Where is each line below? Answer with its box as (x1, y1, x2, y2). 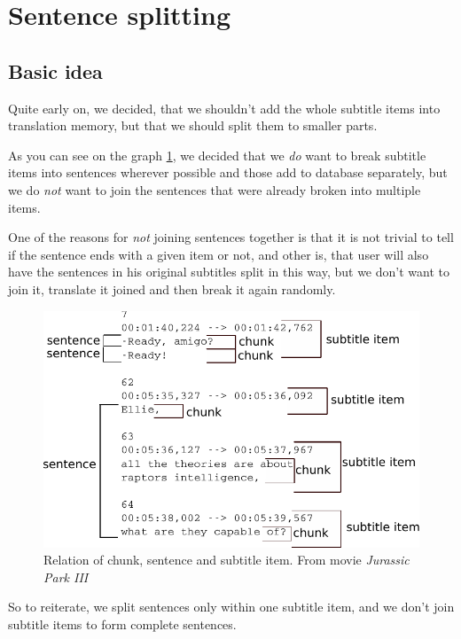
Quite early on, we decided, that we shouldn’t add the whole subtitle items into (8, 98, 441, 117)
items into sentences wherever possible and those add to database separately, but (8, 163, 448, 182)
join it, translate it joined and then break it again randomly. (8, 279, 336, 298)
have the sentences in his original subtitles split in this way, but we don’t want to (8, 262, 449, 281)
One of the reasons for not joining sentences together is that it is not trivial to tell (8, 228, 454, 246)
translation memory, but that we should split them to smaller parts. (8, 116, 378, 135)
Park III (43, 567, 89, 586)
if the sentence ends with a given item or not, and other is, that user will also (8, 245, 429, 263)
